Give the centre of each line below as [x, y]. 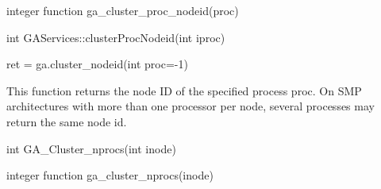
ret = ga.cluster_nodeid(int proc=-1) [97, 64]
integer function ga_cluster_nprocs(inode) [110, 175]
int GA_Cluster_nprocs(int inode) [91, 148]
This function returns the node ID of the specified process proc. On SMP [184, 90]
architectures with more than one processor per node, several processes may [190, 106]
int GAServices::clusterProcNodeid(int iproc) [116, 37]
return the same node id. [67, 121]
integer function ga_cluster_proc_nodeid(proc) [123, 10]
